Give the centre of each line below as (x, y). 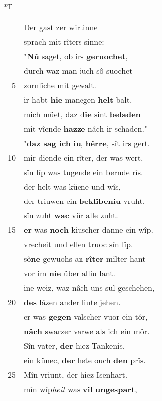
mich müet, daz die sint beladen (82, 114)
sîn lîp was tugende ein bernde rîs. (83, 172)
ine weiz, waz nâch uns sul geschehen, (89, 287)
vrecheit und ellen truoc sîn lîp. (79, 244)
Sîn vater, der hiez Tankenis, (75, 345)
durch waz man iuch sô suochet (78, 70)
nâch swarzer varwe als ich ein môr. (87, 331)
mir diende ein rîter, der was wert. (83, 157)
